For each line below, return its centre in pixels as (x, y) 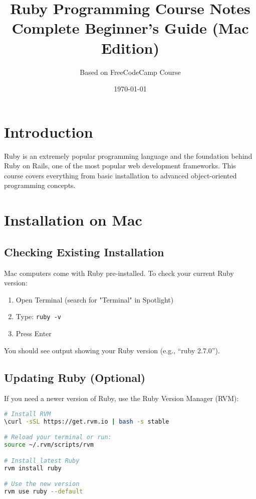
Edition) (130, 47)
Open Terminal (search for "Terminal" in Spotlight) (95, 299)
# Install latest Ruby (42, 461)
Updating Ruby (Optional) (75, 377)
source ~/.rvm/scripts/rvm (49, 445)
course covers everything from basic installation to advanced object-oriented (120, 175)
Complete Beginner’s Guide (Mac (130, 28)
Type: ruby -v (38, 316)
